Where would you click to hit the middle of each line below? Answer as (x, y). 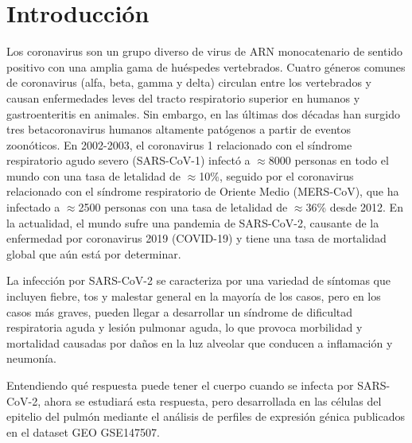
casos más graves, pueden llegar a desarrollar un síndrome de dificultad (180, 311)
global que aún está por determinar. (94, 253)
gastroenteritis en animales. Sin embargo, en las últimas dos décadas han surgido (204, 113)
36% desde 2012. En (354, 207)
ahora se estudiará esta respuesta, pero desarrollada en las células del (213, 400)
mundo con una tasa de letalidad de (94, 175)
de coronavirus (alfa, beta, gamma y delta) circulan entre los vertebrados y (189, 82)
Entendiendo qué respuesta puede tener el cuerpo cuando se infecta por (180, 385)
